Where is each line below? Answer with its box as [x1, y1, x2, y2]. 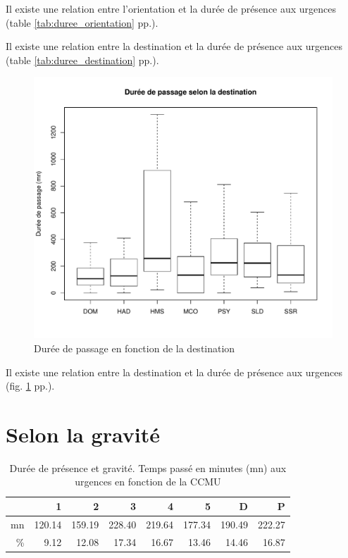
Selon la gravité [6, 419, 160, 448]
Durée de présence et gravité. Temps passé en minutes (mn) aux [9, 460, 287, 475]
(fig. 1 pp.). [6, 378, 55, 393]
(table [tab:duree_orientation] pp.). [6, 15, 159, 30]
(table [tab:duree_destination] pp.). [6, 52, 159, 67]
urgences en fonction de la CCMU [75, 474, 221, 489]
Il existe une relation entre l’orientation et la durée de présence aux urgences [6, 1, 337, 15]
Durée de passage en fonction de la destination [34, 340, 235, 355]
